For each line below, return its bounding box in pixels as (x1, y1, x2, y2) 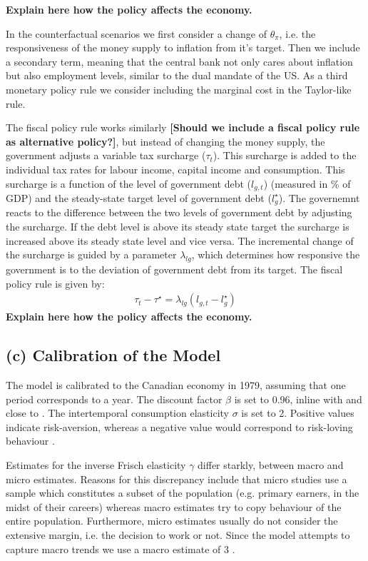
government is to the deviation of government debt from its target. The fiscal (6, 262, 343, 277)
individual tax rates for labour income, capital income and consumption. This (6, 161, 345, 176)
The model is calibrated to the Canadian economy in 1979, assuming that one (6, 378, 346, 393)
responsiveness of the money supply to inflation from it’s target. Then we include (6, 40, 360, 55)
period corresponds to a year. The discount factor (6, 391, 223, 406)
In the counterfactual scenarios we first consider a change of (6, 26, 267, 41)
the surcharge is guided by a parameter (6, 247, 177, 262)
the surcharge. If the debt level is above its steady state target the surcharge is (6, 219, 349, 234)
